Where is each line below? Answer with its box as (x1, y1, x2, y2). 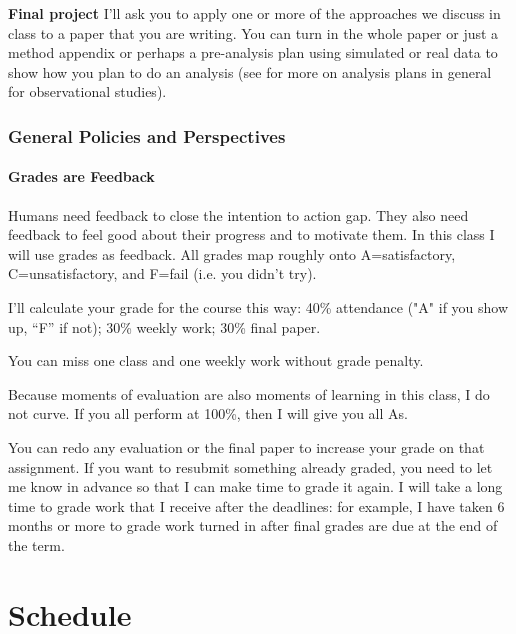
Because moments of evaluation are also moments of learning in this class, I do (8, 383, 490, 404)
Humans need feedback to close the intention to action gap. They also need (8, 204, 469, 225)
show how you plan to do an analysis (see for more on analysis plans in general (8, 61, 492, 82)
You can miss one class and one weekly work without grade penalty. (8, 350, 424, 371)
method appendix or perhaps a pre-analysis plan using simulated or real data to (8, 42, 498, 63)
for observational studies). (8, 81, 167, 102)
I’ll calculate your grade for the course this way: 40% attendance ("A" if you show (8, 296, 509, 317)
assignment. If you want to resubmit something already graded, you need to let (8, 456, 493, 477)
